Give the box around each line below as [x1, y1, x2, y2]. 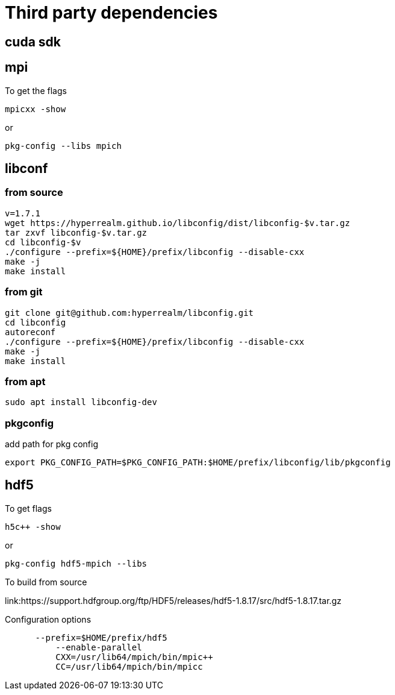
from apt [5, 375, 46, 388]
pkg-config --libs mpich [5, 140, 122, 151]
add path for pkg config [5, 439, 98, 450]
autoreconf [5, 327, 56, 337]
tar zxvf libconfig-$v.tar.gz [5, 227, 148, 237]
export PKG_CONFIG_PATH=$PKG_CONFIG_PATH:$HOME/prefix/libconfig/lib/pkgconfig [5, 458, 391, 468]
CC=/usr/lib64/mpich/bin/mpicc [55, 661, 203, 671]
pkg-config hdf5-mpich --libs [5, 558, 148, 568]
